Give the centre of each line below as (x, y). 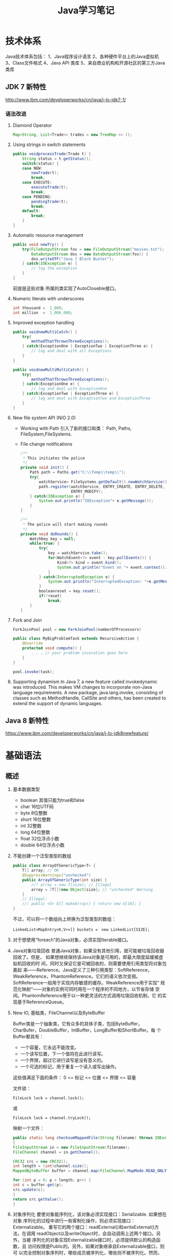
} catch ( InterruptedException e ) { (77, 577)
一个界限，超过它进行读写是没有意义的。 (63, 1060)
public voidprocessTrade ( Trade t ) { (52, 154)
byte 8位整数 (34, 813)
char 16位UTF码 (37, 807)
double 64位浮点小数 (42, 845)
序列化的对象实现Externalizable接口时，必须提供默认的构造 (94, 1240)
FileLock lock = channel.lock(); (48, 1098)
